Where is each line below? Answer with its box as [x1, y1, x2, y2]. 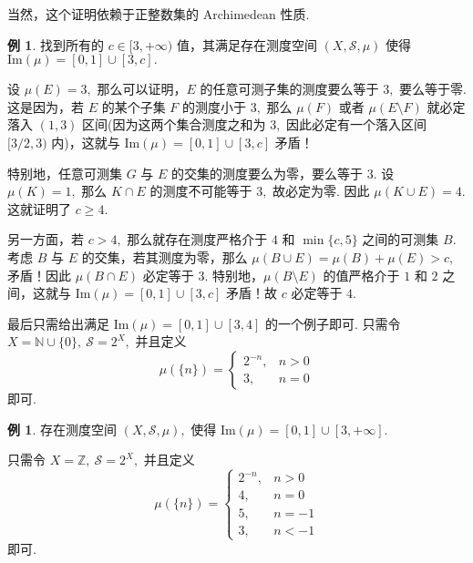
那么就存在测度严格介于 [127, 230, 268, 249]
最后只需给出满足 [7, 313, 109, 333]
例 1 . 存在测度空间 [7, 419, 117, 438]
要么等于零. [399, 79, 467, 98]
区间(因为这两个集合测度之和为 [82, 115, 266, 134]
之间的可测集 [362, 230, 439, 249]
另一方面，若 [7, 230, 84, 249]
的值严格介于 [323, 265, 400, 284]
